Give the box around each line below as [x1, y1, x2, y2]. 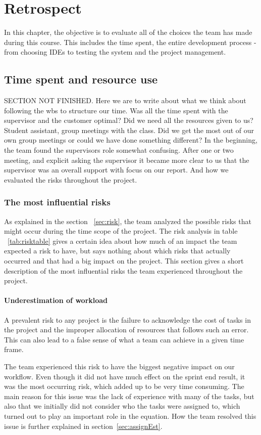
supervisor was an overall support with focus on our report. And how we [4, 164, 229, 175]
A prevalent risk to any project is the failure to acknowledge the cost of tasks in [4, 314, 251, 325]
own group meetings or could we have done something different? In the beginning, [4, 135, 257, 145]
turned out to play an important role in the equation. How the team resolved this [4, 410, 256, 421]
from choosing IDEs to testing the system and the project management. [4, 47, 226, 57]
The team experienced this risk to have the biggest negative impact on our [4, 361, 235, 371]
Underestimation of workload [4, 295, 108, 306]
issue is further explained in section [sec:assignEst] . [4, 420, 163, 431]
